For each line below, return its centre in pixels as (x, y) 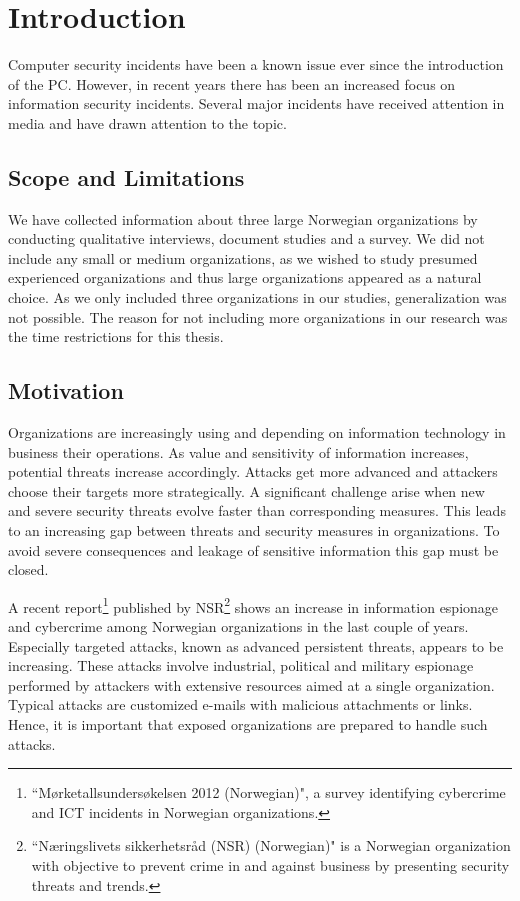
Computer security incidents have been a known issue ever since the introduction (256, 64)
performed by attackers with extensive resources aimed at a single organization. (251, 684)
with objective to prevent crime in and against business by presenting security (270, 865)
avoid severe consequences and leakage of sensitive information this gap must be (253, 549)
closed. (28, 569)
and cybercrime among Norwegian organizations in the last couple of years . (238, 626)
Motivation (66, 390)
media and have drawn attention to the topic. (147, 122)
